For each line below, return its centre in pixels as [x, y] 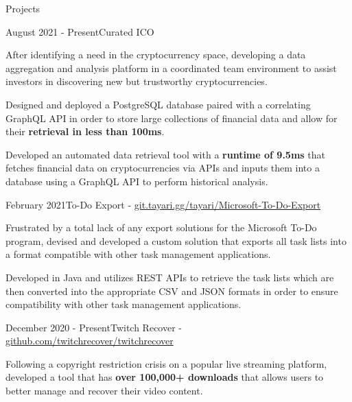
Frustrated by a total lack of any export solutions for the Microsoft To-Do [161, 227]
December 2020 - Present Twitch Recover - [94, 327]
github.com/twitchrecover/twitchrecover [90, 341]
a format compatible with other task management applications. [138, 254]
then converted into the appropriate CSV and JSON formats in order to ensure [172, 291]
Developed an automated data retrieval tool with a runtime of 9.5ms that [166, 154]
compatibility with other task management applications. [124, 304]
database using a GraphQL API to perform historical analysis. [137, 181]
